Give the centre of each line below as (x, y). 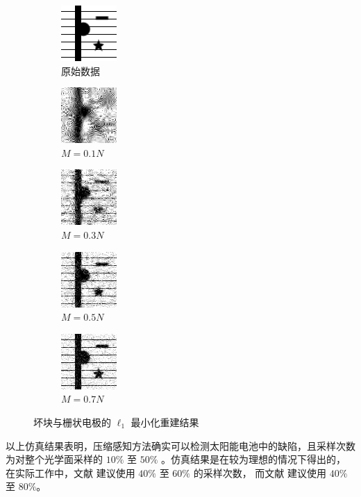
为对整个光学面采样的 (54, 459)
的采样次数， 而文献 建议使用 (260, 472)
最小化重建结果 (165, 422)
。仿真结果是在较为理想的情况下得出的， (254, 459)
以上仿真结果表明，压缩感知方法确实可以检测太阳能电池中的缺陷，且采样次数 (180, 445)
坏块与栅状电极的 (72, 422)
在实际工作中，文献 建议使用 (70, 472)
